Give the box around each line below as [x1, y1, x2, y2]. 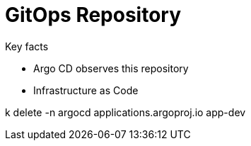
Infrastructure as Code [33, 84, 139, 96]
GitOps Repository [5, 3, 182, 27]
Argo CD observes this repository [33, 62, 189, 74]
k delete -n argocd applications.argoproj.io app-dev [5, 106, 246, 118]
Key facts [5, 40, 49, 52]
